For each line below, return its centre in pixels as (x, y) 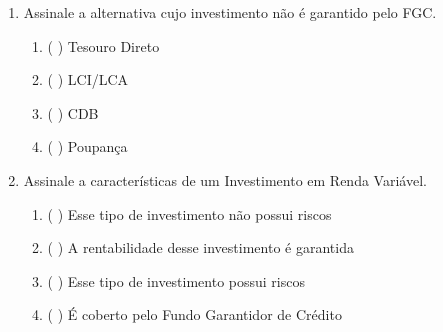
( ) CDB (73, 112)
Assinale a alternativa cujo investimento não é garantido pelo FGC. (230, 12)
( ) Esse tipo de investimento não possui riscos (189, 213)
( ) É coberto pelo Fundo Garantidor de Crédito (194, 314)
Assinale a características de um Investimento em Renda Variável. (225, 179)
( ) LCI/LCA (88, 79)
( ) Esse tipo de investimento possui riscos (176, 280)
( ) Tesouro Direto (103, 45)
